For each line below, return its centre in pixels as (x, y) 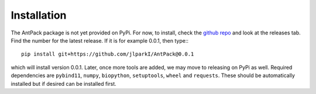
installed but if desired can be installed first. (63, 83)
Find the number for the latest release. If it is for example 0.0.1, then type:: (99, 40)
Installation (39, 15)
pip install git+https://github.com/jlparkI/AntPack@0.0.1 (108, 54)
